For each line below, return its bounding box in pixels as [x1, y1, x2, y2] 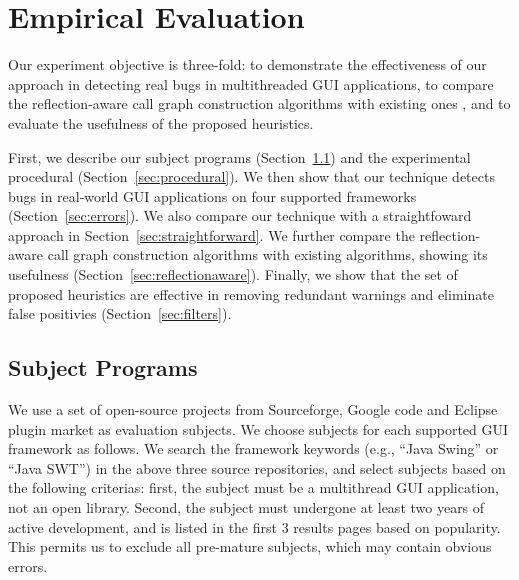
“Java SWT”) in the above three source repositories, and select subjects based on [8, 457, 506, 478]
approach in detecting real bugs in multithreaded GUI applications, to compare [8, 73, 494, 94]
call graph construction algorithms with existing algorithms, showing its [47, 244, 488, 265]
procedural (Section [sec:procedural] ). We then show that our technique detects [8, 166, 495, 187]
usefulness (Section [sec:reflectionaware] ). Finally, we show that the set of [8, 264, 458, 285]
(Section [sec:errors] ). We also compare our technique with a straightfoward [8, 205, 472, 226]
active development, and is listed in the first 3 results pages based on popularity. [8, 516, 501, 537]
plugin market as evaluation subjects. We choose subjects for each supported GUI [8, 418, 509, 439]
